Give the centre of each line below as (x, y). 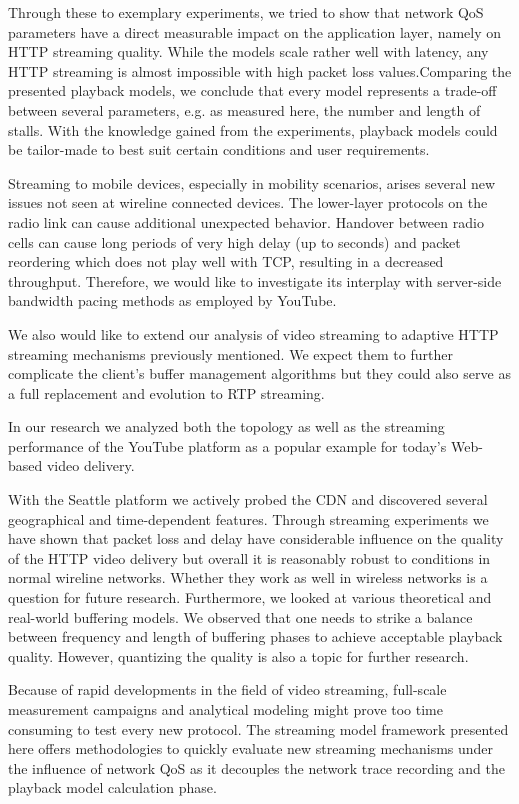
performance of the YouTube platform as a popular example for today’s (227, 445)
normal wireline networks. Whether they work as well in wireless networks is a (248, 577)
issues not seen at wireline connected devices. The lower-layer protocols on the (248, 202)
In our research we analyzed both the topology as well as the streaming (226, 426)
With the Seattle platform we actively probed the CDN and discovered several (248, 499)
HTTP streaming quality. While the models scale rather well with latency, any (248, 51)
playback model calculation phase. (112, 787)
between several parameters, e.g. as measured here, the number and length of (244, 109)
